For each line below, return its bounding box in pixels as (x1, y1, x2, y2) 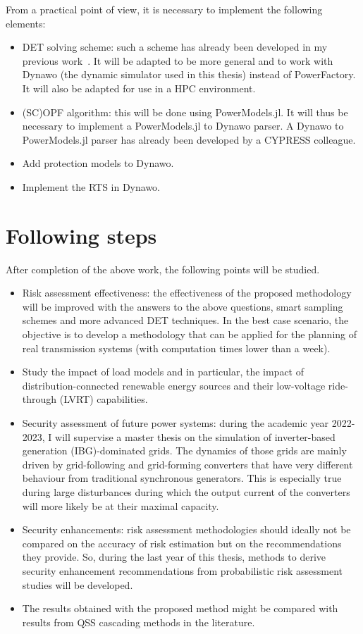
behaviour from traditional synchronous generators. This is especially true (22, 471, 342, 485)
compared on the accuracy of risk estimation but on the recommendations (22, 535, 342, 550)
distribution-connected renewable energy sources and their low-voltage (22, 378, 326, 392)
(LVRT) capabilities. (59, 392, 148, 406)
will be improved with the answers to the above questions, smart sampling (22, 299, 343, 313)
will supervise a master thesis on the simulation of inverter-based (55, 429, 336, 444)
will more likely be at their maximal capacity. (22, 498, 219, 513)
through (22, 392, 57, 406)
